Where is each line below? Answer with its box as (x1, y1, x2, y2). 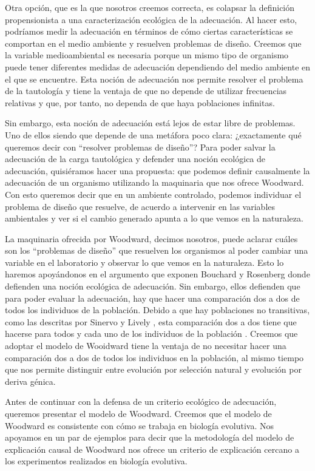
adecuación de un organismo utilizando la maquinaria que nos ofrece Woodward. (5, 176, 304, 189)
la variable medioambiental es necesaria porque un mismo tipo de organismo (5, 49, 289, 61)
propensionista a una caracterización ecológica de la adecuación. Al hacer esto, (5, 13, 297, 25)
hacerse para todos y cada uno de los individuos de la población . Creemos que (5, 327, 298, 340)
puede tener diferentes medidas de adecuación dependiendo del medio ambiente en (5, 60, 311, 73)
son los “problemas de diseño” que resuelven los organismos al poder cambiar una (5, 244, 308, 257)
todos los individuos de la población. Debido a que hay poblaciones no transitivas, (5, 303, 310, 316)
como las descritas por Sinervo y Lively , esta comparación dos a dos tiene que (5, 315, 297, 328)
